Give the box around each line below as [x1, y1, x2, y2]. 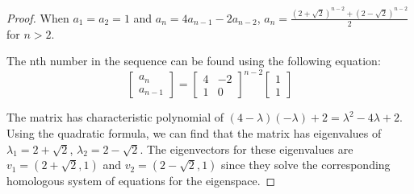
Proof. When [6, 9, 69, 26]
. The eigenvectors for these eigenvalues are [140, 140, 353, 157]
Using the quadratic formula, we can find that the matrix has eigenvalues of [6, 124, 382, 141]
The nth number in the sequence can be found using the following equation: [6, 52, 381, 69]
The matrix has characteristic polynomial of [6, 109, 224, 126]
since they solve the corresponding [221, 156, 391, 173]
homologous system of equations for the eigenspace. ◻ [6, 172, 276, 189]
